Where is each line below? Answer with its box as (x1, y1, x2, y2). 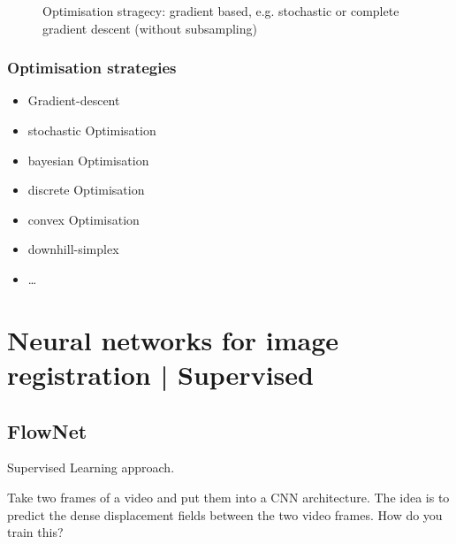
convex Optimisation (27, 210, 140, 228)
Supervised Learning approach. (7, 458, 175, 477)
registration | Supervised (7, 356, 314, 392)
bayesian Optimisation (27, 150, 149, 169)
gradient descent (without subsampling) (42, 19, 257, 37)
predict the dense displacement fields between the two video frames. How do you (7, 505, 443, 524)
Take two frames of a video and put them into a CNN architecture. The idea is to (7, 487, 450, 506)
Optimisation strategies (7, 57, 177, 79)
